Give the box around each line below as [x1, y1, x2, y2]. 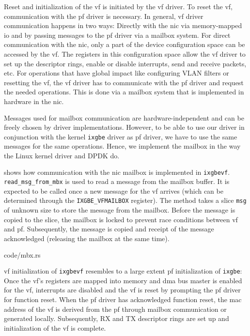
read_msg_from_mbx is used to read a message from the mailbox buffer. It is [4, 176, 230, 186]
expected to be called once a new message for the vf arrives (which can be [4, 185, 223, 196]
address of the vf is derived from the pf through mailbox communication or [4, 304, 227, 314]
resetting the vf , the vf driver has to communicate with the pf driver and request [4, 77, 244, 87]
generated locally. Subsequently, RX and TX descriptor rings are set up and [4, 313, 229, 323]
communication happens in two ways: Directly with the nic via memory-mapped [4, 20, 242, 31]
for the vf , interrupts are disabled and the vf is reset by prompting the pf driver [4, 285, 241, 295]
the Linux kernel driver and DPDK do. [4, 150, 120, 160]
